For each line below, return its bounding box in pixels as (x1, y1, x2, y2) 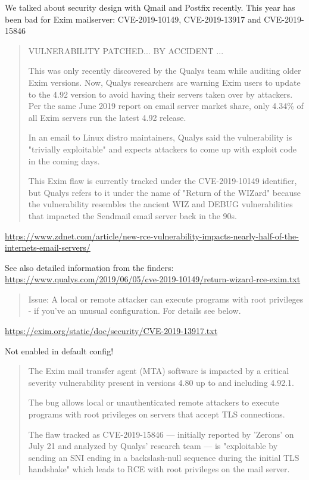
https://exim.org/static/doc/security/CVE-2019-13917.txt (5, 325, 218, 337)
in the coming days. (28, 154, 100, 167)
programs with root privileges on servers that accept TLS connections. (28, 408, 285, 420)
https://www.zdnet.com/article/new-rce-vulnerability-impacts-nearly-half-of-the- (5, 229, 299, 242)
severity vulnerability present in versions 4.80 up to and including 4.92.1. (28, 376, 294, 388)
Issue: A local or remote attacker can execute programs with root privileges (28, 292, 304, 305)
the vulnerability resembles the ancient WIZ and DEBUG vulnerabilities (28, 198, 293, 210)
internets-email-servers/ (5, 241, 90, 254)
